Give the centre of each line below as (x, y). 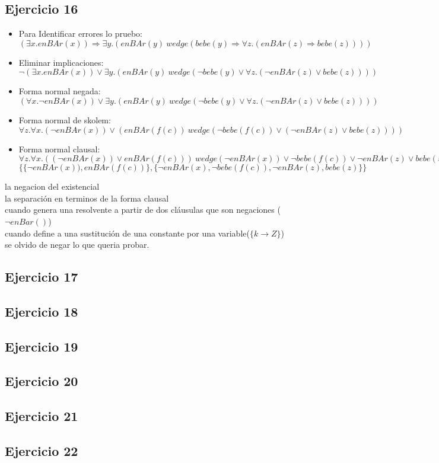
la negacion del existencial (52, 186)
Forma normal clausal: (59, 149)
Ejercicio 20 (42, 381)
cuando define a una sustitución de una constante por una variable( (127, 233)
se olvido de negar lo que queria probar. (77, 245)
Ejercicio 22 (42, 451)
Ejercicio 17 (42, 277)
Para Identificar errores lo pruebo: (80, 33)
